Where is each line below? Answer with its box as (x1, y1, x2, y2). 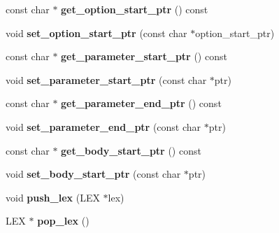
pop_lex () (37, 213, 90, 228)
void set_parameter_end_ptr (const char (6, 119, 201, 134)
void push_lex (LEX (6, 190, 100, 204)
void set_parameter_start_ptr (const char (6, 72, 207, 87)
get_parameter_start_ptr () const (61, 49, 227, 64)
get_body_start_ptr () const (61, 143, 201, 157)
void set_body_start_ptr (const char (6, 167, 181, 181)
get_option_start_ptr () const (61, 2, 208, 16)
